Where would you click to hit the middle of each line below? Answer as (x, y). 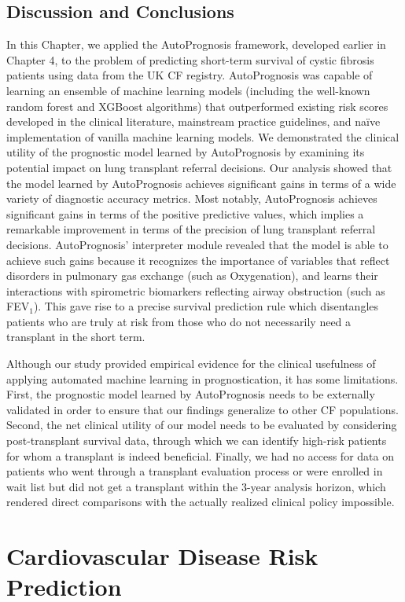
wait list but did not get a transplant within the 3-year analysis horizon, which (196, 486)
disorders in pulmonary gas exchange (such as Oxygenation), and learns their (192, 275)
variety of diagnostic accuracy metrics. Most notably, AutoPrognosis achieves (192, 198)
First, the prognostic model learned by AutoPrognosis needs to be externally (191, 394)
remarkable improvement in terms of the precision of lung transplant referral (191, 229)
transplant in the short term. (76, 337)
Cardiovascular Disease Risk (162, 556)
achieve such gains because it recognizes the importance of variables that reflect (198, 260)
